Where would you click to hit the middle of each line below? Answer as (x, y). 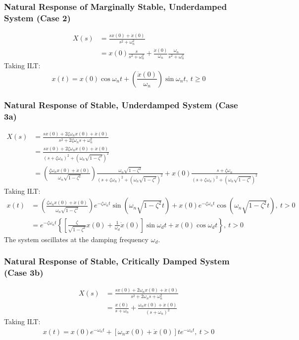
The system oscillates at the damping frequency (76, 239)
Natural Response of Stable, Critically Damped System (117, 261)
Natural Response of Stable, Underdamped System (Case (121, 105)
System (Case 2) (37, 18)
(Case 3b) (24, 272)
